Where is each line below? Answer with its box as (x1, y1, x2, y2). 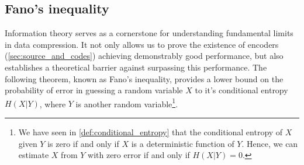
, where (39, 97, 66, 110)
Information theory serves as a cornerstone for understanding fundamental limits (5, 27, 293, 39)
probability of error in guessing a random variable (5, 84, 183, 96)
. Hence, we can (241, 137, 298, 149)
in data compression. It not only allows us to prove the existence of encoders (5, 38, 279, 50)
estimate (18, 149, 49, 161)
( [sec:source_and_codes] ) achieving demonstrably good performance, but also (5, 50, 284, 62)
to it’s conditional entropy (195, 84, 288, 96)
